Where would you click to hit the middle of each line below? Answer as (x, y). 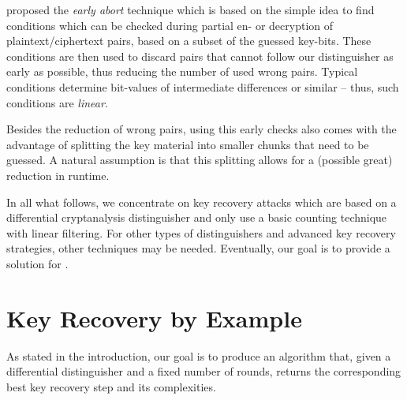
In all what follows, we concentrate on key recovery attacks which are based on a (202, 202)
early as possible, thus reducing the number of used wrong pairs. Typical (182, 71)
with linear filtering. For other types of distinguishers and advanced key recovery (201, 232)
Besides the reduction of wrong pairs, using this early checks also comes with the (202, 129)
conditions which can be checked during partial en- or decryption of (170, 25)
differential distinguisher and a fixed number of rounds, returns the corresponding (204, 371)
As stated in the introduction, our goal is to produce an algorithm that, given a (199, 355)
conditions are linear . (57, 102)
